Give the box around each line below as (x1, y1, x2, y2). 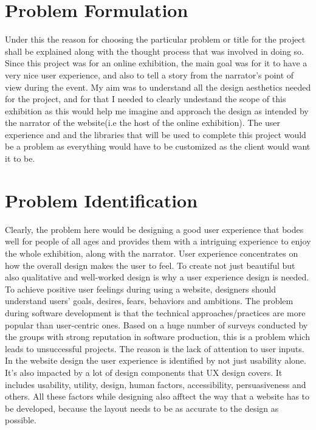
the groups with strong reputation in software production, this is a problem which (5, 330, 310, 343)
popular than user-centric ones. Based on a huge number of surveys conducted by (5, 318, 308, 331)
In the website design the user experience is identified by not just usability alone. (5, 354, 306, 367)
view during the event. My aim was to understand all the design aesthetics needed (5, 80, 311, 93)
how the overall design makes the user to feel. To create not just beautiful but (5, 258, 295, 271)
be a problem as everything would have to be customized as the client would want (5, 140, 311, 153)
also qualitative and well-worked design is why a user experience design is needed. (5, 271, 309, 283)
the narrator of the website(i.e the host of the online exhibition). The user (5, 116, 281, 129)
